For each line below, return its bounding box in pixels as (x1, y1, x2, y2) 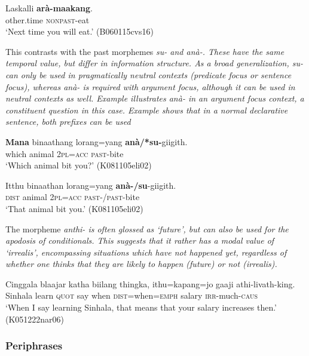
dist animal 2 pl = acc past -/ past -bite (5, 191, 140, 203)
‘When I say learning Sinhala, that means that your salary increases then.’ (5, 301, 277, 314)
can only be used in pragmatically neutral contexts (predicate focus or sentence (5, 68, 292, 81)
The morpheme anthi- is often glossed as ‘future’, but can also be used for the (5, 222, 289, 235)
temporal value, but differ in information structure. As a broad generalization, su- (5, 57, 304, 69)
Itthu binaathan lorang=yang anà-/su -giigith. (5, 179, 176, 191)
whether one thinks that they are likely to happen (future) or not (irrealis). (5, 257, 277, 270)
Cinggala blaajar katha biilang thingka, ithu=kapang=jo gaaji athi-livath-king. (5, 277, 295, 290)
